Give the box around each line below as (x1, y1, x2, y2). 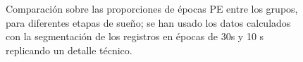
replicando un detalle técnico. (6, 42, 132, 57)
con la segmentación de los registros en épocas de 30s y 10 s (6, 29, 264, 44)
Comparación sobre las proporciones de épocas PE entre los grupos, (6, 1, 298, 16)
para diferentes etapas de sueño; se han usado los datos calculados (6, 15, 291, 30)
